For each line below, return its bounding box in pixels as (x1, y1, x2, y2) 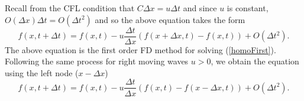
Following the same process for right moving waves (5, 55, 189, 67)
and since (183, 2, 217, 14)
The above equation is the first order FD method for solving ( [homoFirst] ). (5, 43, 276, 56)
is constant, (227, 2, 269, 14)
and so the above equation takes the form (95, 13, 245, 25)
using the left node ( (5, 66, 79, 79)
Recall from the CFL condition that (5, 2, 135, 14)
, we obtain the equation (211, 55, 299, 67)
